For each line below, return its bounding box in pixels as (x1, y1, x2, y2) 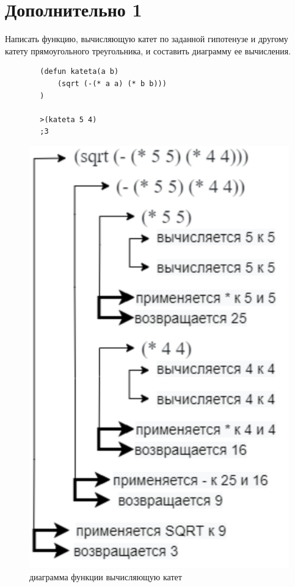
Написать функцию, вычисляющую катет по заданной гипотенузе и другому (5, 32, 288, 45)
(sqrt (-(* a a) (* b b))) (57, 79, 167, 88)
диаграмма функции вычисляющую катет (29, 570, 182, 583)
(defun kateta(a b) (40, 67, 119, 76)
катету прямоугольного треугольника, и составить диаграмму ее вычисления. (5, 44, 291, 57)
